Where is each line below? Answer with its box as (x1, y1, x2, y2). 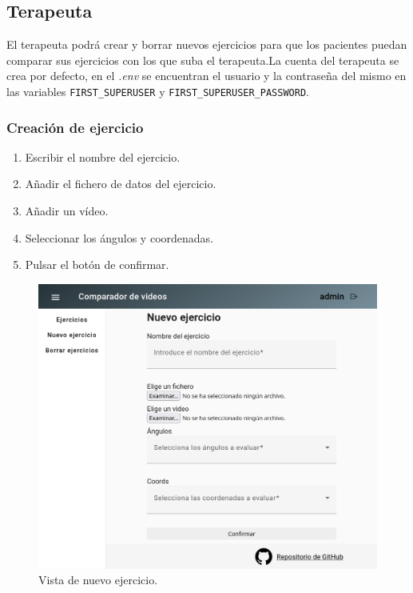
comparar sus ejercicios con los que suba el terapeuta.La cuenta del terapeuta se (6, 51, 399, 68)
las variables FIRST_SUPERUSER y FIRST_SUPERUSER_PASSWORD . (6, 82, 309, 99)
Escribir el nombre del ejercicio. (25, 148, 181, 165)
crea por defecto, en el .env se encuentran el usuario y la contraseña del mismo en (6, 67, 407, 84)
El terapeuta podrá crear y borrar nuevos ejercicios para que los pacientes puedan (6, 36, 407, 53)
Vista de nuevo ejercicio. (38, 571, 158, 588)
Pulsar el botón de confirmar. (25, 256, 169, 273)
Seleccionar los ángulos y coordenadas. (25, 229, 213, 246)
